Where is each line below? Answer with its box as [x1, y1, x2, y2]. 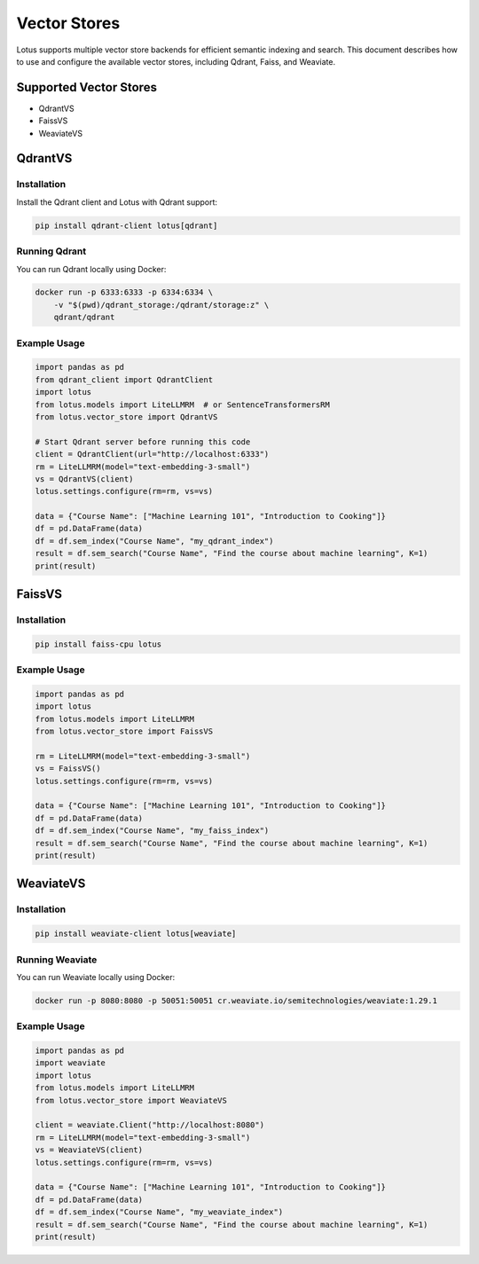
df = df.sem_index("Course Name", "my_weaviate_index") [35, 1207, 284, 1217]
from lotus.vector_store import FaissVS [35, 726, 213, 736]
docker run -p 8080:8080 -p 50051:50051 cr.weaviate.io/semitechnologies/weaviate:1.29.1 [35, 995, 438, 1006]
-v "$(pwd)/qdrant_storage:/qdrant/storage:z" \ [53, 300, 270, 310]
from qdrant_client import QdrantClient [35, 374, 213, 385]
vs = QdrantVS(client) [35, 474, 134, 483]
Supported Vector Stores [16, 80, 157, 95]
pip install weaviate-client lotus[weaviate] [35, 929, 237, 939]
